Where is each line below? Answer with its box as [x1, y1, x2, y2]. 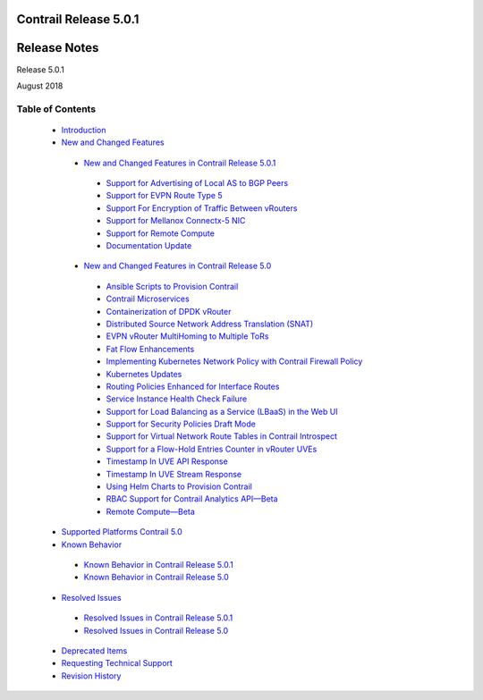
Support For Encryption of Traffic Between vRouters [106, 202, 298, 214]
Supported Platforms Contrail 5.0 [61, 527, 182, 537]
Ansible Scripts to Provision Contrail [106, 281, 239, 291]
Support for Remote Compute [106, 228, 215, 239]
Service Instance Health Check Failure [106, 393, 248, 404]
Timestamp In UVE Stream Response [106, 468, 242, 479]
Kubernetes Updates [106, 368, 182, 379]
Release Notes [16, 40, 99, 55]
